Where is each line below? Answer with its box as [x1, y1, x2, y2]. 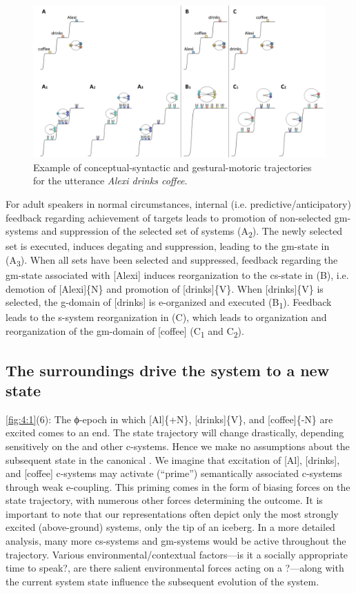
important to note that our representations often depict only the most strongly [6, 506, 339, 521]
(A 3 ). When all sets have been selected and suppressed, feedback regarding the [6, 252, 338, 269]
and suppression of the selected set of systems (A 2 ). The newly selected [41, 224, 343, 240]
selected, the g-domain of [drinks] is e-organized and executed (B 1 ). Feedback [6, 295, 332, 311]
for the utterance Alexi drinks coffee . [33, 173, 188, 188]
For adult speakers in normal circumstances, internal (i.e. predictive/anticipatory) [6, 197, 351, 211]
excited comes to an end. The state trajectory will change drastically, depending [6, 425, 344, 440]
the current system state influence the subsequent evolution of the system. [6, 574, 319, 588]
